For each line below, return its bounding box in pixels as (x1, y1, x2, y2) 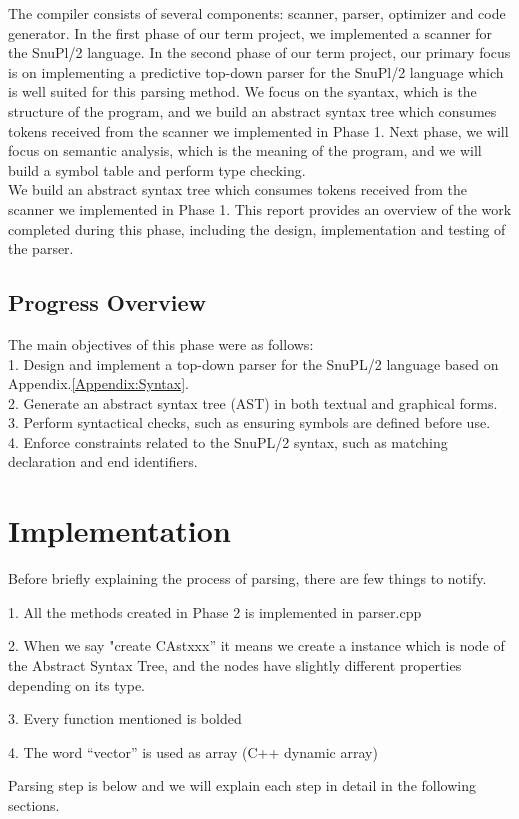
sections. (8, 794, 60, 815)
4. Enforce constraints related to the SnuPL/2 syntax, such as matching (8, 431, 448, 452)
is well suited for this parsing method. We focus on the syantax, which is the (8, 81, 477, 102)
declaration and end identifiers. (8, 451, 198, 472)
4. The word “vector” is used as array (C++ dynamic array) (8, 741, 378, 762)
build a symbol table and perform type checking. (8, 159, 306, 180)
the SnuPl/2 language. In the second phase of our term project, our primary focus (8, 42, 511, 63)
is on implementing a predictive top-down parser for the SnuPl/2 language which (8, 61, 504, 82)
